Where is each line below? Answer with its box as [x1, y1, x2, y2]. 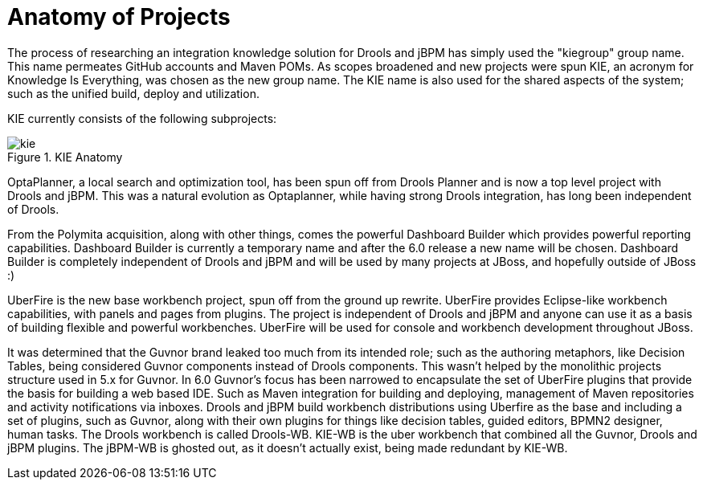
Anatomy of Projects [7, 3, 231, 31]
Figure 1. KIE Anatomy [7, 149, 123, 164]
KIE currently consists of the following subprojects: [7, 111, 277, 125]
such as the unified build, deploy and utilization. [7, 86, 260, 100]
